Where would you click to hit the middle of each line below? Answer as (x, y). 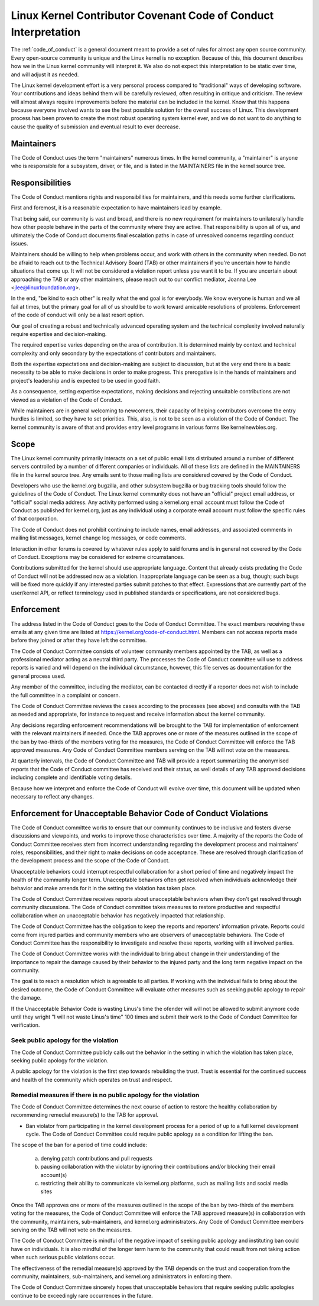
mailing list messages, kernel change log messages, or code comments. (99, 538)
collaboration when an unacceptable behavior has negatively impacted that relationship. (118, 915)
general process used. (38, 676)
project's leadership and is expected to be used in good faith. (86, 380)
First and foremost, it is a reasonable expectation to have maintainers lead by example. (116, 208)
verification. (25, 1025)
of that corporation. (35, 519)
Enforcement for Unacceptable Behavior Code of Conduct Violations (140, 813)
